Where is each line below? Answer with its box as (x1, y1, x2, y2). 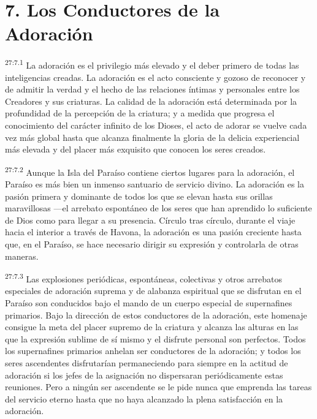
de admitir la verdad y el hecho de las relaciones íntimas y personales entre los (5, 83, 300, 96)
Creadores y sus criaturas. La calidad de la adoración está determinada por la (5, 94, 297, 107)
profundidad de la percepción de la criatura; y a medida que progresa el (5, 107, 275, 119)
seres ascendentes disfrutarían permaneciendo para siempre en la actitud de (5, 356, 288, 369)
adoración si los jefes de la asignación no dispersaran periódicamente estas (5, 368, 283, 381)
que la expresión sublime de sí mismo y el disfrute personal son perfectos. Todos (5, 332, 306, 345)
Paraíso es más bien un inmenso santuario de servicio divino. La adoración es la (5, 177, 304, 190)
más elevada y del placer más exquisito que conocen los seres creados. (5, 143, 266, 156)
